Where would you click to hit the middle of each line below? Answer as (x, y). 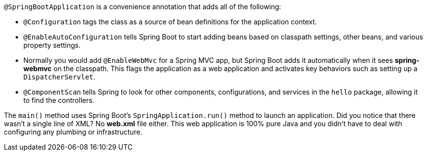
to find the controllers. (59, 100)
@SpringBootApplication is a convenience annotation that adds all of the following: (143, 7)
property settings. (52, 45)
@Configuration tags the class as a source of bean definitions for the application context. (170, 22)
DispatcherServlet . (59, 77)
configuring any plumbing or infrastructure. (73, 132)
